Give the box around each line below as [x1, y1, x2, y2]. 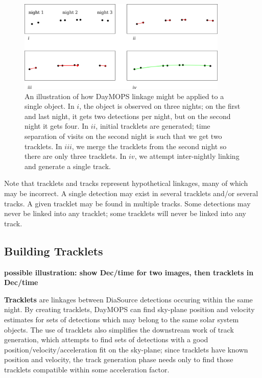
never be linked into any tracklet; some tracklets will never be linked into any [4, 208, 246, 219]
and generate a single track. [25, 160, 111, 171]
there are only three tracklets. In [25, 151, 127, 161]
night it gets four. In [25, 121, 88, 131]
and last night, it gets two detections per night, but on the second [25, 110, 231, 121]
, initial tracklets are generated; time [96, 121, 210, 131]
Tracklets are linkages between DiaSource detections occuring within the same [4, 294, 253, 304]
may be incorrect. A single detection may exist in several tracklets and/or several [4, 188, 258, 199]
